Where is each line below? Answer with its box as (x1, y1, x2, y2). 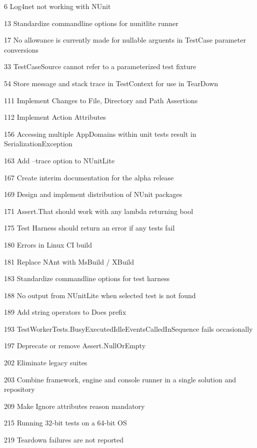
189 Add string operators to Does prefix (4, 307, 126, 317)
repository (4, 384, 35, 394)
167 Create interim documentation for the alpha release (4, 172, 174, 182)
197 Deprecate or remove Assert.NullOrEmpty (4, 340, 146, 351)
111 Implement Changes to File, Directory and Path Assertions (4, 95, 198, 105)
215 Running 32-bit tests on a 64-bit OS (4, 417, 127, 428)
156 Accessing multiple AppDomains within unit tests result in (4, 128, 196, 139)
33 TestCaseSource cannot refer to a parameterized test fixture (4, 61, 196, 72)
